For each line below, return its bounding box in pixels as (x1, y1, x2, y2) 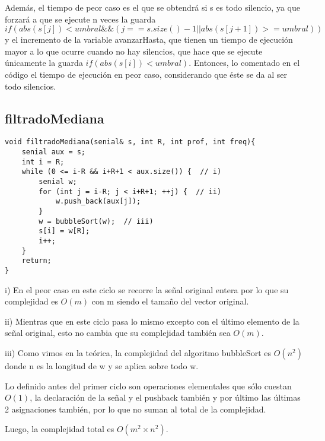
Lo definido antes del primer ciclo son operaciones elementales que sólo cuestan (5, 379, 292, 392)
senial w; (39, 177, 77, 186)
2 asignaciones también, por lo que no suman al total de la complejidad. (5, 402, 266, 415)
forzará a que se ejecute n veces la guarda (5, 12, 156, 25)
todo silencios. (5, 80, 56, 92)
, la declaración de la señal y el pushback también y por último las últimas (30, 391, 301, 404)
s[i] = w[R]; (39, 227, 90, 236)
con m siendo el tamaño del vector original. (91, 295, 249, 307)
